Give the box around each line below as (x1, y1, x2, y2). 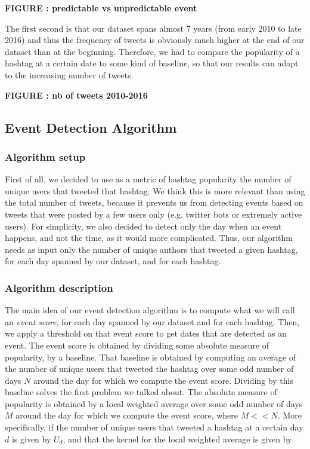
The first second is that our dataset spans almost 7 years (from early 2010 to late (5, 22, 302, 34)
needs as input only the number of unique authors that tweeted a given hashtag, (5, 243, 298, 255)
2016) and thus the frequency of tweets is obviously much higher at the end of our (5, 33, 305, 46)
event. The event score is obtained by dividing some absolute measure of (5, 338, 269, 351)
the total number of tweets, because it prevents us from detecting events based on (5, 196, 303, 209)
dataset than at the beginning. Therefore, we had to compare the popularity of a (5, 45, 300, 57)
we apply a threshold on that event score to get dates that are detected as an (5, 327, 287, 340)
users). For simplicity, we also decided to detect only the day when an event (5, 219, 282, 232)
